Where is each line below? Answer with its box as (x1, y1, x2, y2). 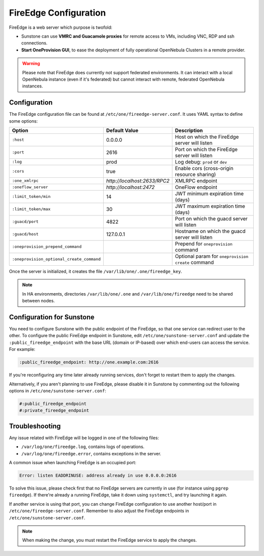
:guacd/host (12, 232, 39, 237)
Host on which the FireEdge (175, 133, 239, 140)
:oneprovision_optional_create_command (12, 257, 101, 262)
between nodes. (22, 298, 55, 304)
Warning (22, 61, 40, 66)
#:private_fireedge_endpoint (19, 408, 89, 413)
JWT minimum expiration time (175, 190, 244, 197)
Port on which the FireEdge (175, 146, 238, 152)
